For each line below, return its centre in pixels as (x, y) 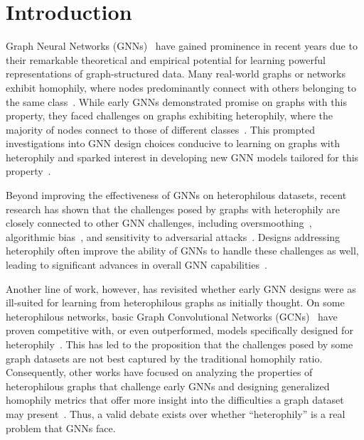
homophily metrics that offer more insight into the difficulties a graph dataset (175, 400)
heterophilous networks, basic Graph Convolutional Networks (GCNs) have (172, 316)
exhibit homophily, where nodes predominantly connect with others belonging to (181, 87)
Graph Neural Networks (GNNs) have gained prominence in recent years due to (182, 46)
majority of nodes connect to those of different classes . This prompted (160, 129)
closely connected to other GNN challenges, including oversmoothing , (159, 223)
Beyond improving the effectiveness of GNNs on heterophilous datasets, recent (176, 195)
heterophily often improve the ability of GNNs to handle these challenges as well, (182, 251)
